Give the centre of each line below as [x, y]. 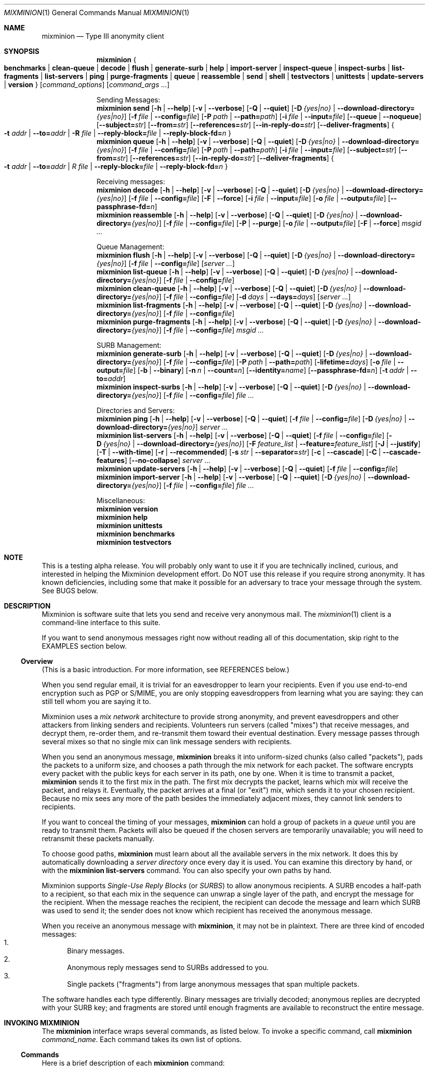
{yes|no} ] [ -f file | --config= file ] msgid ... [198, 330]
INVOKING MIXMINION [42, 1023]
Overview [37, 661]
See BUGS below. [70, 591]
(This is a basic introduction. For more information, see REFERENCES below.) [166, 669]
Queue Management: [131, 247]
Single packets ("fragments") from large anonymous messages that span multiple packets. [213, 984]
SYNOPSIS [22, 51]
